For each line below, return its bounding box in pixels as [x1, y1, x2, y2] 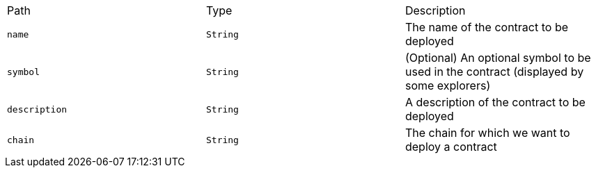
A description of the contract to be [405, 95, 586, 109]
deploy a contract [405, 140, 497, 154]
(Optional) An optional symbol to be [405, 51, 591, 65]
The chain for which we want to [405, 126, 570, 140]
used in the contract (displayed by [405, 65, 584, 79]
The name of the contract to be [405, 20, 569, 34]
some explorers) [405, 79, 491, 92]
